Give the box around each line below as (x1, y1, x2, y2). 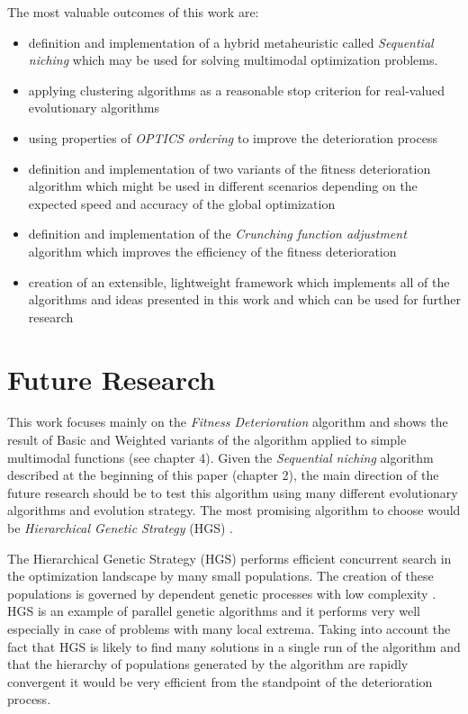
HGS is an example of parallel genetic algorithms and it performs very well (7, 601, 421, 620)
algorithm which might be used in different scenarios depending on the (28, 176, 418, 195)
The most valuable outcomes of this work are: (7, 3, 259, 21)
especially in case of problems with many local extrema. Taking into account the (7, 619, 451, 637)
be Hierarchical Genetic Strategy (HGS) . (7, 519, 233, 537)
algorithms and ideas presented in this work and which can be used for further (28, 290, 461, 309)
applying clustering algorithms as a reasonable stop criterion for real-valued (28, 80, 445, 99)
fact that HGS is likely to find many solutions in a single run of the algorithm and (7, 637, 461, 655)
